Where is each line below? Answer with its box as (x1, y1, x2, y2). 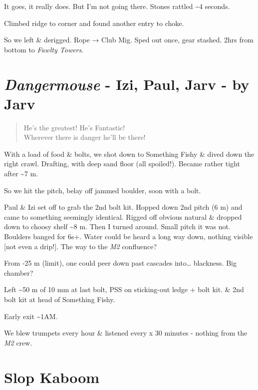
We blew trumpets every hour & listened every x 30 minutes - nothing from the (4, 328, 248, 338)
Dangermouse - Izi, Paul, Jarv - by (4, 73, 250, 94)
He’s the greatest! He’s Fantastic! (23, 122, 125, 132)
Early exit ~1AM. (4, 311, 58, 321)
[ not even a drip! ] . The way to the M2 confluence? (4, 241, 157, 251)
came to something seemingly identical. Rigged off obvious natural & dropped (4, 211, 242, 222)
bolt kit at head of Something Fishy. (4, 294, 115, 304)
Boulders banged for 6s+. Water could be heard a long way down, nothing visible (4, 231, 253, 242)
